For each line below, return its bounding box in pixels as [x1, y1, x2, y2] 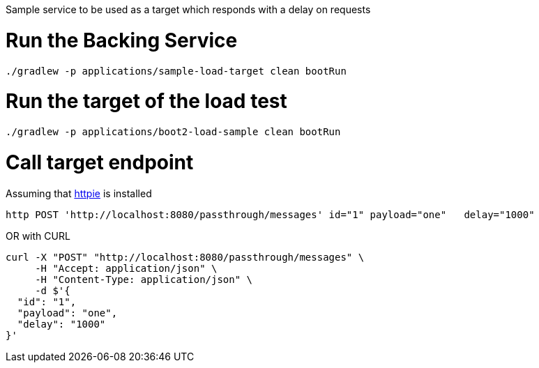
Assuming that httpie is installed [6, 187, 152, 199]
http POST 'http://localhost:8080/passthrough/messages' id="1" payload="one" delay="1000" [6, 208, 535, 220]
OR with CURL [6, 229, 70, 242]
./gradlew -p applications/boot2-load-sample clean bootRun [6, 126, 341, 137]
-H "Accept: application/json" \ [35, 262, 218, 274]
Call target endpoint [6, 150, 194, 174]
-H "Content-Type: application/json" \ [35, 273, 253, 285]
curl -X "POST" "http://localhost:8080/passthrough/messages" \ [6, 251, 365, 263]
